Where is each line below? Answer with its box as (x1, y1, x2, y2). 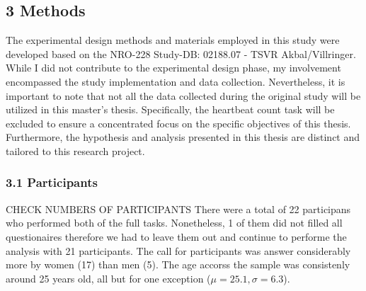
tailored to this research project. (6, 143, 145, 158)
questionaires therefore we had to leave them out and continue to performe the (6, 229, 347, 244)
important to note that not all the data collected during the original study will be (6, 88, 361, 103)
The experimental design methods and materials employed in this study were (6, 33, 340, 47)
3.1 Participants (6, 173, 98, 191)
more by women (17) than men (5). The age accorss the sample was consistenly (6, 257, 350, 272)
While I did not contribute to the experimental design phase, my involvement (6, 60, 341, 75)
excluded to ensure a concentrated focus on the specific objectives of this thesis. (6, 115, 351, 130)
